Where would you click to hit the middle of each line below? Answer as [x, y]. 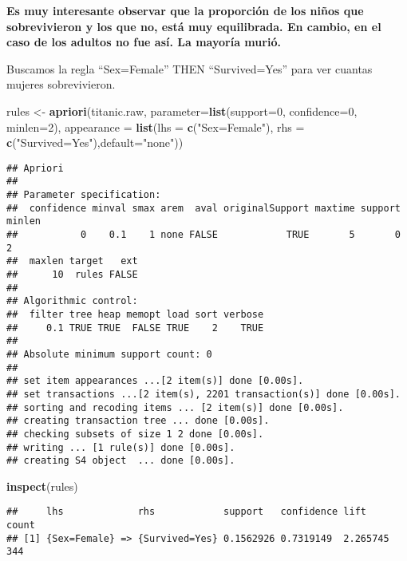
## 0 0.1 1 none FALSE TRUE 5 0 [203, 235]
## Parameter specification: [84, 195]
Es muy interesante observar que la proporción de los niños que [185, 10]
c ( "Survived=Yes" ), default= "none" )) [95, 142]
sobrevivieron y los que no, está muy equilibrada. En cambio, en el [194, 26]
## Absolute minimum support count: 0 [109, 354]
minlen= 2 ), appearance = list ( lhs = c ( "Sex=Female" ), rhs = [156, 126]
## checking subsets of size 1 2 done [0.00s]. [135, 434]
